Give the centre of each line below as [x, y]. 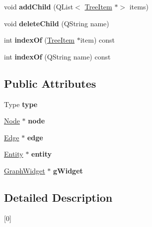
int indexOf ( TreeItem [39, 40]
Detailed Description [58, 197]
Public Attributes [50, 83]
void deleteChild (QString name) [57, 23]
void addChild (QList [39, 6]
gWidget [68, 170]
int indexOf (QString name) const [57, 56]
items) [139, 6]
